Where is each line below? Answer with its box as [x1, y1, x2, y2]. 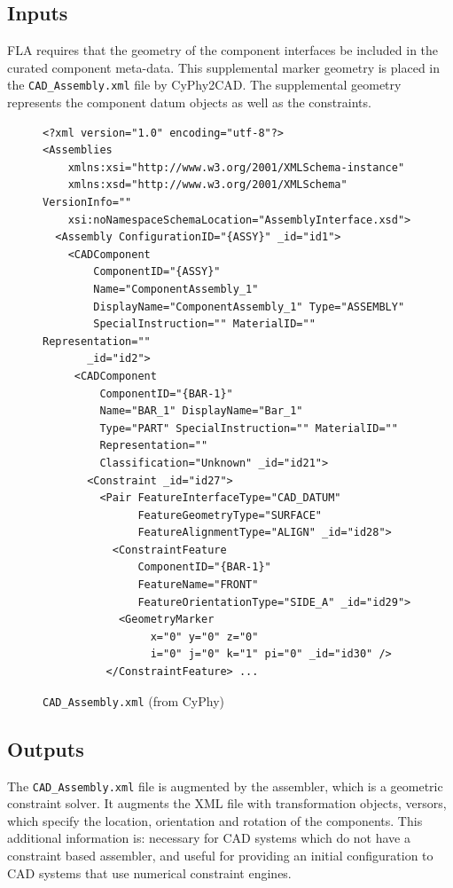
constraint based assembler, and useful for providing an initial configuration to [7, 845, 433, 864]
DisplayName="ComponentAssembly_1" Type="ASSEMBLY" [93, 300, 405, 313]
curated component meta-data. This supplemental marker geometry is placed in [7, 58, 441, 76]
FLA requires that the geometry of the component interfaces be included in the [7, 41, 439, 59]
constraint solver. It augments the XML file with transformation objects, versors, [7, 794, 447, 813]
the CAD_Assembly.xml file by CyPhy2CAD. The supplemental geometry [7, 75, 402, 94]
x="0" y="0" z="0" [150, 630, 259, 643]
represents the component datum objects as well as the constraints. [7, 93, 371, 112]
